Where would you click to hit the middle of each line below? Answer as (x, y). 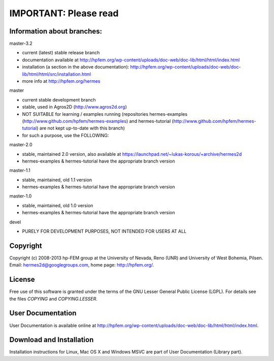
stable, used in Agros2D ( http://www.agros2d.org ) (74, 107)
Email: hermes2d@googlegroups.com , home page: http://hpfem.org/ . (82, 265)
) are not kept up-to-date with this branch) (81, 128)
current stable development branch (59, 100)
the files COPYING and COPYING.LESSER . (54, 299)
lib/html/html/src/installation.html (57, 74)
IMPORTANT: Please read (64, 13)
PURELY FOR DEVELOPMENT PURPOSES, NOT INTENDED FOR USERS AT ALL (104, 232)
